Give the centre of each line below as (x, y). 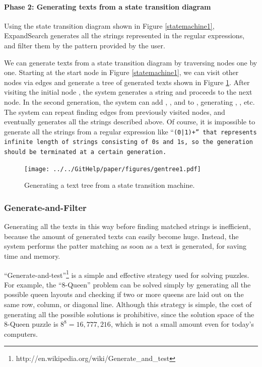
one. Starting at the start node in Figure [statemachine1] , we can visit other (121, 72)
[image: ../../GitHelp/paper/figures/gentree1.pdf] (113, 169)
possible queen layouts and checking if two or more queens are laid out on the (124, 294)
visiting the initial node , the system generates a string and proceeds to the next (128, 92)
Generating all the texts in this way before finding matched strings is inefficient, (127, 226)
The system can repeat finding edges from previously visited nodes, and (115, 112)
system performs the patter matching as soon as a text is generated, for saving (125, 246)
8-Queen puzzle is (31, 324)
